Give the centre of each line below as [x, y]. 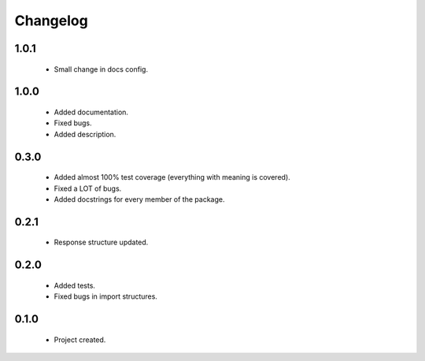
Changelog [51, 20]
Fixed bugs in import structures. [105, 296]
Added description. [85, 134]
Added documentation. [91, 112]
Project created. [80, 340]
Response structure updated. [101, 242]
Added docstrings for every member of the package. [139, 199]
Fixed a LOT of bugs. [88, 188]
